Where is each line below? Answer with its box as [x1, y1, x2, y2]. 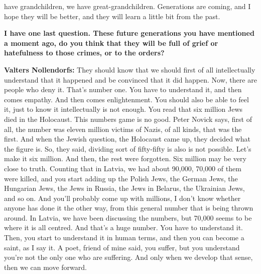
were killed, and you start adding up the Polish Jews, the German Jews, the [4, 173, 238, 183]
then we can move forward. [4, 261, 87, 272]
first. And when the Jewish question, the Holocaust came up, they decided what [4, 133, 250, 144]
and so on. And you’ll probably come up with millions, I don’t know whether [4, 192, 241, 203]
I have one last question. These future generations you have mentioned [4, 28, 254, 38]
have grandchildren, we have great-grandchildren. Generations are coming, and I [4, 1, 251, 11]
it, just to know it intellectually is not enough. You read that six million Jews [4, 104, 243, 114]
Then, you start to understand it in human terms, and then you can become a [4, 232, 244, 243]
